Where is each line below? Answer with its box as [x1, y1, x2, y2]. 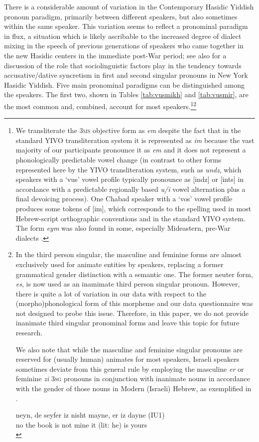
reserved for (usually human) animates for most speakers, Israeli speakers [15, 354, 240, 364]
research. [15, 327, 43, 338]
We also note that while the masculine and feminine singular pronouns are [15, 344, 243, 354]
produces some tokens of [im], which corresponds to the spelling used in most [15, 203, 252, 213]
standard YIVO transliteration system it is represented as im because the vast [15, 135, 255, 145]
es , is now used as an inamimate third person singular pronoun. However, [15, 279, 240, 289]
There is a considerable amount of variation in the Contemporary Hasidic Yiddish [4, 1, 254, 11]
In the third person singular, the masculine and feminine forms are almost [15, 249, 242, 260]
